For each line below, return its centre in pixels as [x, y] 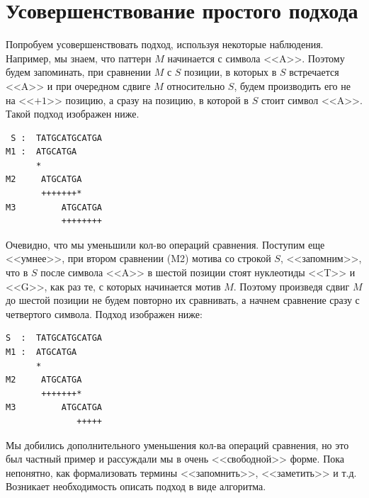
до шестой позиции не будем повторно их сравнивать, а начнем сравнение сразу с [183, 300]
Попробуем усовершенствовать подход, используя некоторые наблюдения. [165, 44]
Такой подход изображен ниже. [73, 114]
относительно [196, 85]
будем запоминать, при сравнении [78, 72]
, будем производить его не [292, 85]
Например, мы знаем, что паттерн [79, 58]
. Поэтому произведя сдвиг [291, 286]
